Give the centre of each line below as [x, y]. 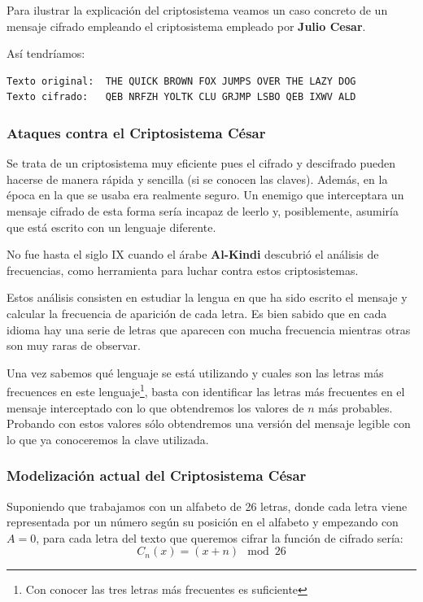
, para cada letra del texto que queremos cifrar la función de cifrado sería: [220, 537]
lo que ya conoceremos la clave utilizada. [108, 439]
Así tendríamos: [46, 53]
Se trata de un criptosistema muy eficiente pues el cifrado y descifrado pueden [201, 163]
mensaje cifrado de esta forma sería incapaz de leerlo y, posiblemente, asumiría [203, 210]
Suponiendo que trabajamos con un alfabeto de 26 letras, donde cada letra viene [207, 506]
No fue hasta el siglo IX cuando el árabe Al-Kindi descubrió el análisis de [193, 254]
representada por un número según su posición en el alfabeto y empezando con [203, 522]
